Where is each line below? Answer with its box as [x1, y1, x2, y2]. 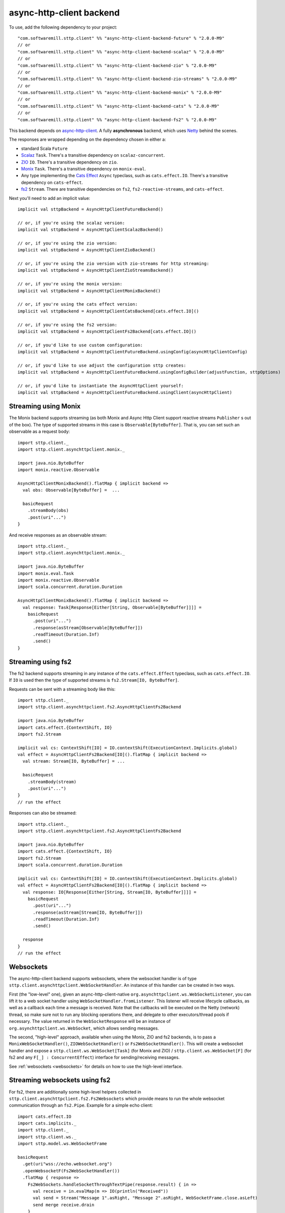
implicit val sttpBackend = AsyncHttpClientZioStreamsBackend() [17, 267, 174, 273]
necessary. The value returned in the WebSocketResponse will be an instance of [9, 1018, 171, 1024]
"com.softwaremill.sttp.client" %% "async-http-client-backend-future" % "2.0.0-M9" [17, 35, 225, 41]
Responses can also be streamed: [9, 810, 77, 816]
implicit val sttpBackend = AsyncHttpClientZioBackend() [17, 247, 156, 253]
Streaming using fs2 [9, 657, 72, 666]
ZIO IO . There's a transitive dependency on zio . [21, 159, 118, 165]
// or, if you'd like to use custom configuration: [17, 342, 143, 348]
